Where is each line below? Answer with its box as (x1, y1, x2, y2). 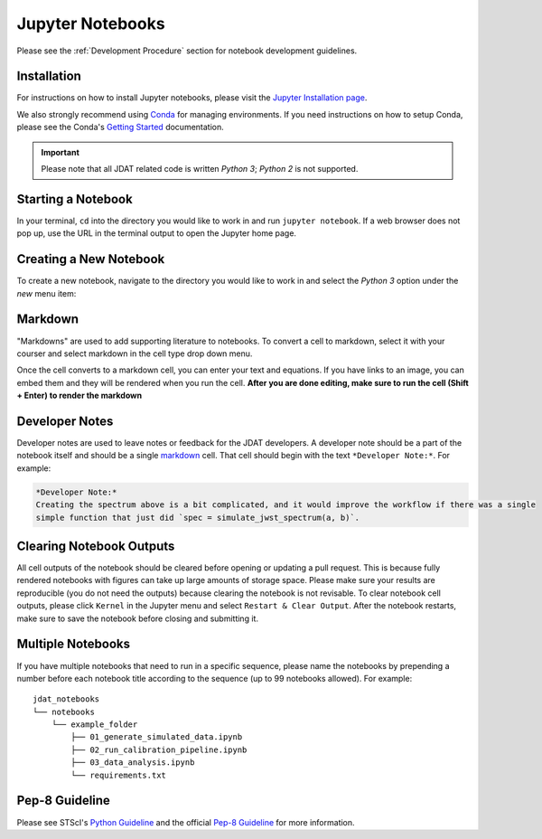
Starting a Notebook (16, 191, 133, 207)
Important (41, 146, 80, 157)
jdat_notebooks (33, 694, 100, 704)
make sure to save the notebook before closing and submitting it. (16, 613, 259, 624)
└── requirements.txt (70, 769, 167, 780)
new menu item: (16, 288, 77, 298)
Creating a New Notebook (16, 251, 165, 267)
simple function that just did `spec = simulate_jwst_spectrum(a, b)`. (35, 512, 360, 523)
